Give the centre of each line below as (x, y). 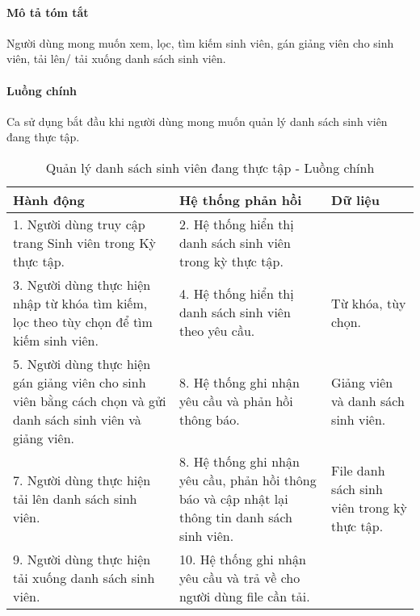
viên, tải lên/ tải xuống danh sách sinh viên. (116, 59)
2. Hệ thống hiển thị (236, 224)
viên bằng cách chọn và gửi (90, 400)
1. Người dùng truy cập (79, 224)
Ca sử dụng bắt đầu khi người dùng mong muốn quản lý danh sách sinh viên (197, 121)
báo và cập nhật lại (233, 498)
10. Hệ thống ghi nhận (242, 559)
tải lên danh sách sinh (75, 498)
